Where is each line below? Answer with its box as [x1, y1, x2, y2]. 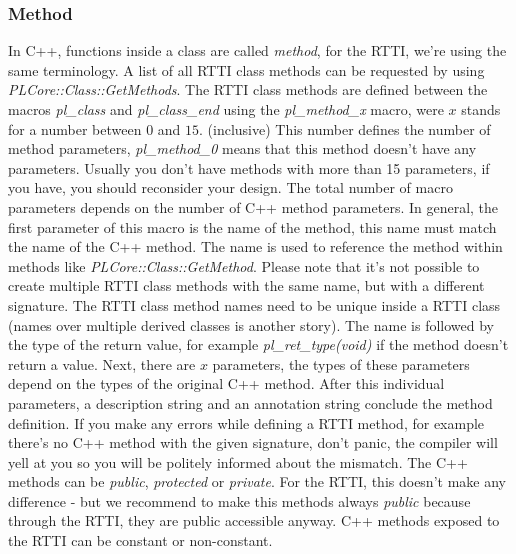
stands [461, 99, 501, 119]
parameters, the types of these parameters [212, 353, 470, 374]
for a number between [8, 118, 142, 139]
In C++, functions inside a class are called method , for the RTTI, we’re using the [8, 40, 507, 61]
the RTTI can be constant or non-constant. [8, 530, 273, 551]
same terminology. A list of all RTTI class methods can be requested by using [8, 59, 485, 80]
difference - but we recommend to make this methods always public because [8, 490, 471, 511]
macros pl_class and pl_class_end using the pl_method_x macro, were [8, 99, 444, 119]
